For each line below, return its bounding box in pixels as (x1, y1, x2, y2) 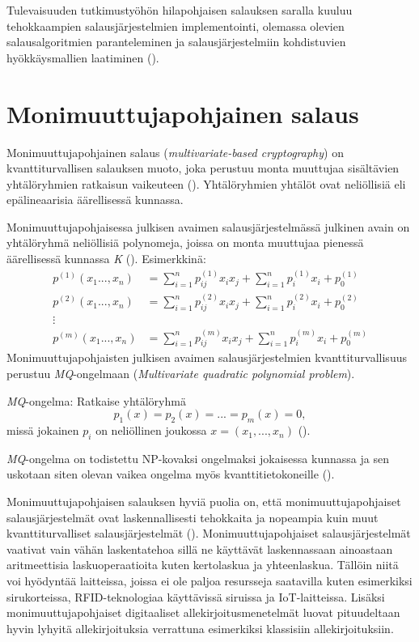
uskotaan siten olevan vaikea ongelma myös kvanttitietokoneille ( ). (6, 466, 335, 483)
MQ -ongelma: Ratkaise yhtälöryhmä (6, 392, 186, 409)
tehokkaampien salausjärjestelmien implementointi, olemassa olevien (6, 17, 345, 34)
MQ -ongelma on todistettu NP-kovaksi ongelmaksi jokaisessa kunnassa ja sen (6, 449, 389, 466)
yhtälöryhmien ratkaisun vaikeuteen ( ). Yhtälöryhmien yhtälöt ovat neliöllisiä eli (6, 175, 406, 192)
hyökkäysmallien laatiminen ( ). (6, 49, 159, 66)
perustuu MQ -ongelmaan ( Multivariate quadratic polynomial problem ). (6, 365, 355, 382)
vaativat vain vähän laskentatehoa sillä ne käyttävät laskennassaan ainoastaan (6, 540, 393, 557)
